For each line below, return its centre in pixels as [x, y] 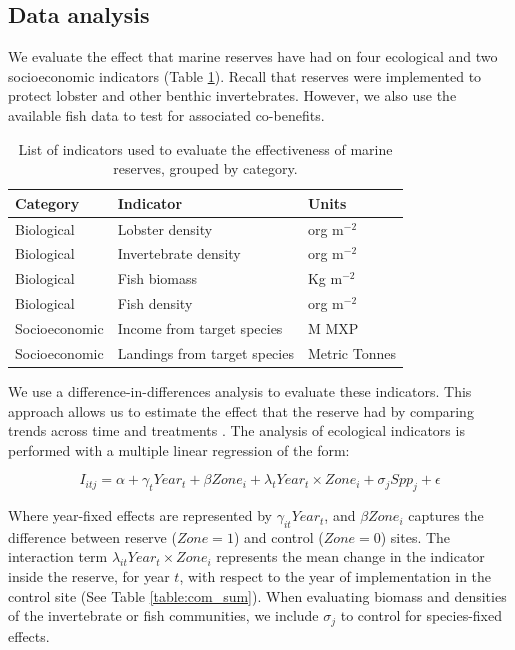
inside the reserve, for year [89, 576]
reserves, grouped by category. [205, 168]
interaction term [58, 556]
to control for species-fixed [421, 615]
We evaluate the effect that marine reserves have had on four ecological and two [253, 56]
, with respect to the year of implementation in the [335, 576]
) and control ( [278, 536]
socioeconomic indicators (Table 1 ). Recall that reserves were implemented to [245, 75]
